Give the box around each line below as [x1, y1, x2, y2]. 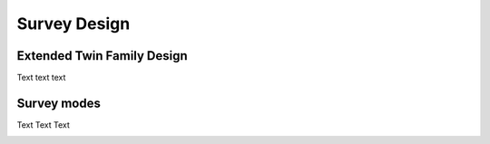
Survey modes [16, 95, 102, 110]
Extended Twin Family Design [16, 48, 188, 63]
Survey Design [16, 14, 131, 34]
